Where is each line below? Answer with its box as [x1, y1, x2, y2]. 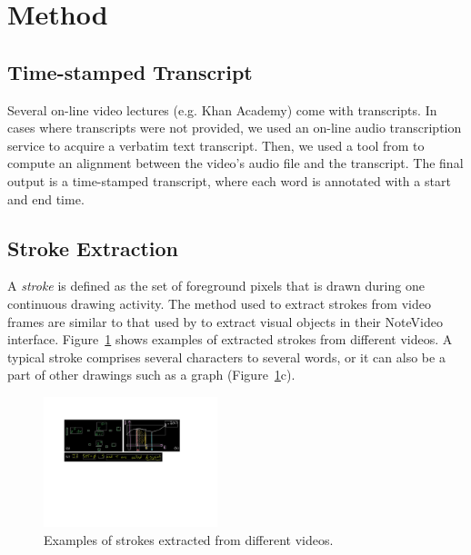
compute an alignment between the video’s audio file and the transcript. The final [7, 154, 464, 173]
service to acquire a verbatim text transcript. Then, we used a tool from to [7, 135, 425, 154]
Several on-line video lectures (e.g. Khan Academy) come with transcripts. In [7, 100, 437, 119]
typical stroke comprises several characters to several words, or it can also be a [7, 347, 446, 366]
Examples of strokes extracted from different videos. [44, 530, 334, 549]
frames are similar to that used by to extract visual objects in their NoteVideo [7, 312, 443, 331]
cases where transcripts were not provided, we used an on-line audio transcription [7, 118, 462, 137]
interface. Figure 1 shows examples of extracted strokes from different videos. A [7, 330, 453, 349]
